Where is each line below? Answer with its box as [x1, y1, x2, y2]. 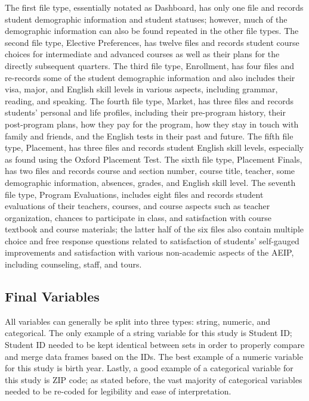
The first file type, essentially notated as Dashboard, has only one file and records [5, 1, 304, 13]
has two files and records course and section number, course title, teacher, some [5, 164, 295, 177]
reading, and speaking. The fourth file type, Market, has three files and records [5, 94, 293, 107]
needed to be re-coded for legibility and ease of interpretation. [5, 385, 231, 397]
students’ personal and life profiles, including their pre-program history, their [5, 106, 286, 119]
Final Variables [5, 287, 100, 306]
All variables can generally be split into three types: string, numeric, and [5, 315, 271, 327]
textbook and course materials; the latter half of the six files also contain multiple [5, 223, 304, 235]
